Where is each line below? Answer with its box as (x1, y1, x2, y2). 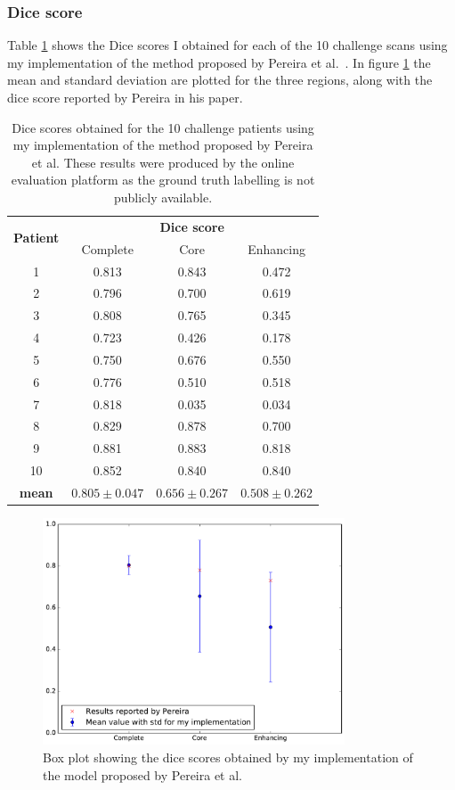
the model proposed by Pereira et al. (43, 765, 242, 784)
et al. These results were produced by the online (31, 152, 295, 171)
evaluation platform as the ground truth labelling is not (11, 170, 315, 189)
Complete (81, 239, 134, 258)
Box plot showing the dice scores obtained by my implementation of (43, 748, 413, 767)
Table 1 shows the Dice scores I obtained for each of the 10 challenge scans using (7, 36, 448, 54)
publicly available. (113, 187, 213, 206)
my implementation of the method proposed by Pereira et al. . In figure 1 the (7, 53, 431, 71)
